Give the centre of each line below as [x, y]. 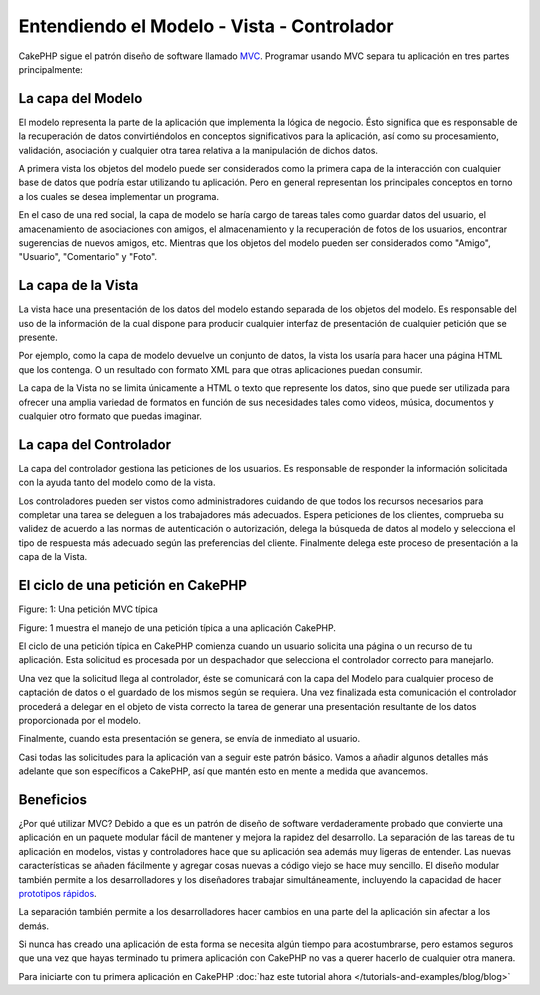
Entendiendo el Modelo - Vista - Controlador [206, 26]
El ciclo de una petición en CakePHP [132, 585]
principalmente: [51, 69]
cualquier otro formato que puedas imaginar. [110, 416]
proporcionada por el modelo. [80, 720]
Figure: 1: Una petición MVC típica [88, 609]
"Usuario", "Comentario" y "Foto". [88, 257]
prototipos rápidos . [57, 893]
